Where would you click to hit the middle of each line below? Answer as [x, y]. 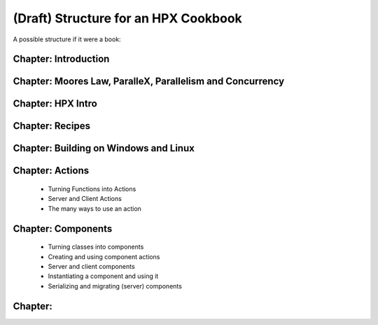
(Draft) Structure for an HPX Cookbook [128, 18]
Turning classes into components [96, 247]
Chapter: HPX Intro [55, 104]
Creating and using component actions [104, 256]
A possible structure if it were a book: [67, 39]
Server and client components [92, 267]
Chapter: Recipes [52, 126]
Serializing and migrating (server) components [115, 286]
